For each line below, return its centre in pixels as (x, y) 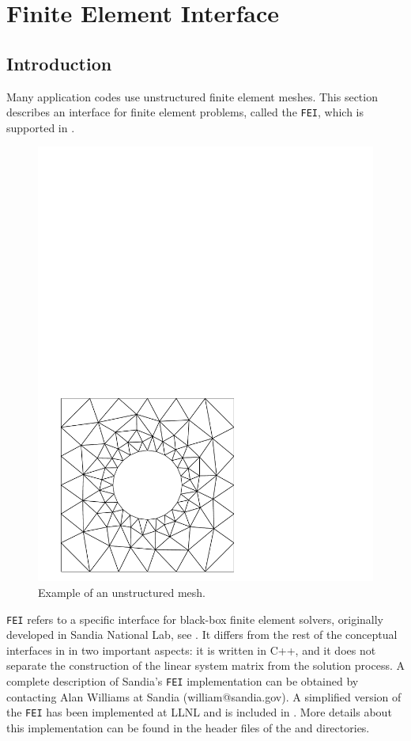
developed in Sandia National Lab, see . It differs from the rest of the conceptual (202, 635)
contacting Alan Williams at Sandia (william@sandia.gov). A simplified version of (204, 696)
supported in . (41, 127)
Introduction (59, 63)
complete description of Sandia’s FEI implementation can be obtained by (183, 680)
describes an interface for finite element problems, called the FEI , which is (185, 112)
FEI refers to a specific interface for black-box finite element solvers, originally (195, 619)
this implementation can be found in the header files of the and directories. (188, 727)
